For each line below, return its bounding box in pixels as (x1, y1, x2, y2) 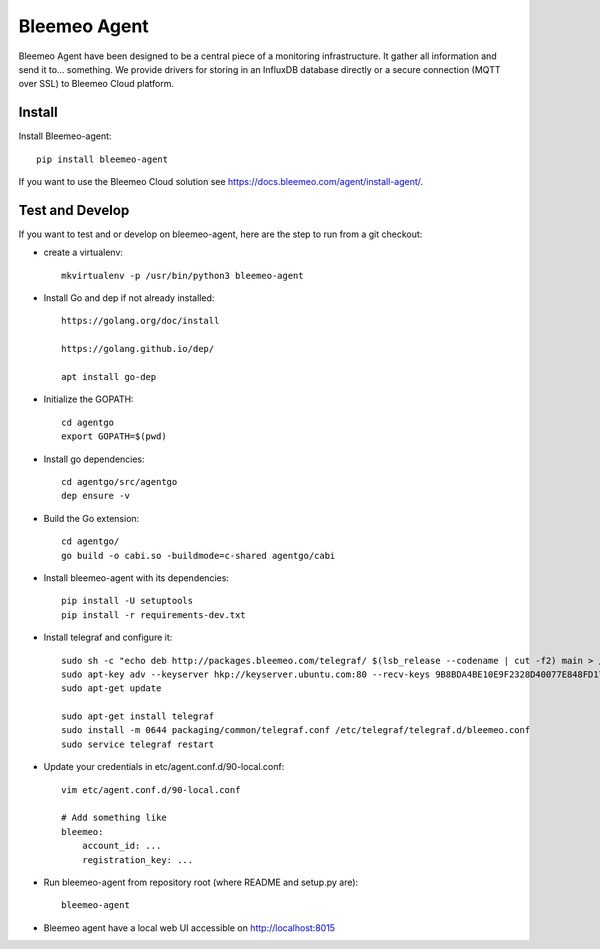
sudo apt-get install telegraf (61, 711, 215, 722)
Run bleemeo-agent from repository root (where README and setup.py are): (43, 876, 359, 888)
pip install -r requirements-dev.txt (61, 609, 247, 620)
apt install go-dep (61, 371, 157, 383)
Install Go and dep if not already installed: (43, 292, 215, 304)
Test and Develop (18, 201, 130, 219)
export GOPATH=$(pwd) (61, 431, 167, 442)
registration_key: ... (81, 854, 194, 865)
